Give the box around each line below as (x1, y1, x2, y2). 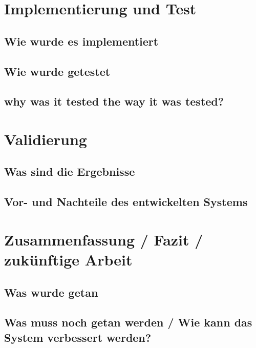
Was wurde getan (4, 284, 98, 300)
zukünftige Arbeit (4, 249, 133, 270)
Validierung (4, 128, 87, 149)
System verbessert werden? (4, 329, 152, 345)
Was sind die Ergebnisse (4, 163, 135, 179)
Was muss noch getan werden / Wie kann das (4, 314, 252, 330)
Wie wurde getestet (4, 63, 111, 79)
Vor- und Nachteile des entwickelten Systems (4, 194, 248, 210)
